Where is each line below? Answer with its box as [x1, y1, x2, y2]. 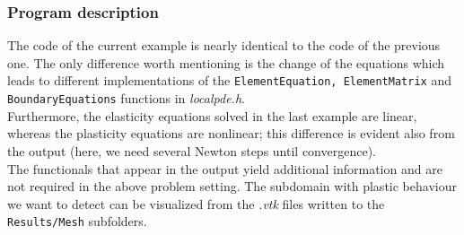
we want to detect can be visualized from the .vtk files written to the [7, 194, 385, 213]
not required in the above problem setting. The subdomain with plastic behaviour [7, 177, 457, 196]
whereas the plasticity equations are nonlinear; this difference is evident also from [7, 124, 455, 143]
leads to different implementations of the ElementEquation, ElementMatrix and [7, 71, 451, 90]
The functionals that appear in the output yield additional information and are [7, 159, 442, 178]
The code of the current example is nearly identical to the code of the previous [7, 36, 441, 55]
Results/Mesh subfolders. [7, 212, 147, 231]
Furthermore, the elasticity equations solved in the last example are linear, [7, 106, 417, 125]
